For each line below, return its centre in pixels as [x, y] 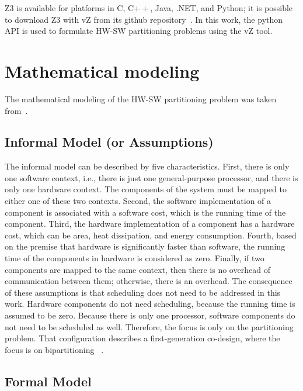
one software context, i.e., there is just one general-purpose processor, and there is [151, 177]
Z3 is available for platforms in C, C [69, 8]
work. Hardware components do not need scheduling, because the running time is [150, 304]
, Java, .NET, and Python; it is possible [222, 8]
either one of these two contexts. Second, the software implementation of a [138, 201]
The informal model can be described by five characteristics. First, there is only [147, 166]
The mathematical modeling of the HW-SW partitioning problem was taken [141, 98]
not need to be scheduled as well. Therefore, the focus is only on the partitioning [149, 326]
